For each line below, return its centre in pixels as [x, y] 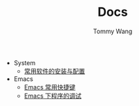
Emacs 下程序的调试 [53, 96]
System [25, 62]
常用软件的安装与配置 [54, 71]
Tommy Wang [113, 31]
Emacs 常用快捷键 [50, 87]
